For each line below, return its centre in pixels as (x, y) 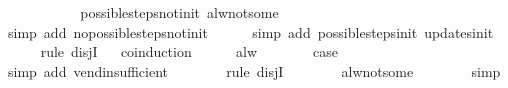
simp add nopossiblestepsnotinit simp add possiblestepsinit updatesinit (250, 31)
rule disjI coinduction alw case (189, 51)
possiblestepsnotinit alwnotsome (179, 12)
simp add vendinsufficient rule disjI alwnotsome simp (254, 70)
